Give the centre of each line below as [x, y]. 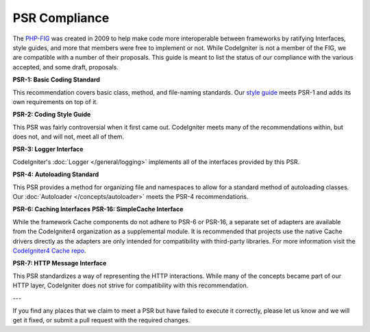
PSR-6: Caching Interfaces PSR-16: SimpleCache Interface [98, 209]
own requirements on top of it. [56, 102]
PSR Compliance [61, 18]
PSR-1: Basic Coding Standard [57, 80]
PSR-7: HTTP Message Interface [60, 263]
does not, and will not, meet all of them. [69, 137]
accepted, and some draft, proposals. [66, 67]
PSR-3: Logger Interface [48, 149]
